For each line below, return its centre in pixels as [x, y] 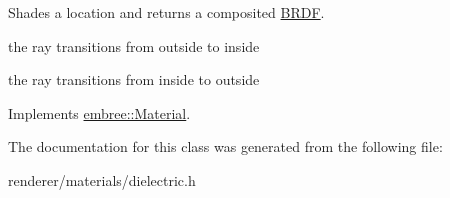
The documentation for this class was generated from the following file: [225, 146]
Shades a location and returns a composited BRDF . [166, 12]
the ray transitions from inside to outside [134, 79]
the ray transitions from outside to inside [134, 45]
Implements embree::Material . [99, 112]
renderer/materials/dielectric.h [102, 179]
